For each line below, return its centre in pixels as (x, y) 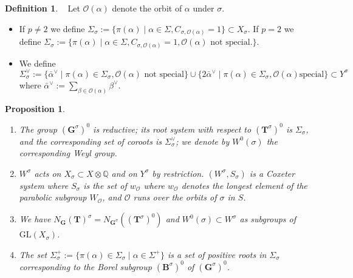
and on (124, 173)
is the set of (105, 185)
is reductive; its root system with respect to (172, 129)
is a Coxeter (272, 173)
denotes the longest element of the (244, 185)
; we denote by (203, 141)
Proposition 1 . (35, 108)
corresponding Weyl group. (68, 153)
